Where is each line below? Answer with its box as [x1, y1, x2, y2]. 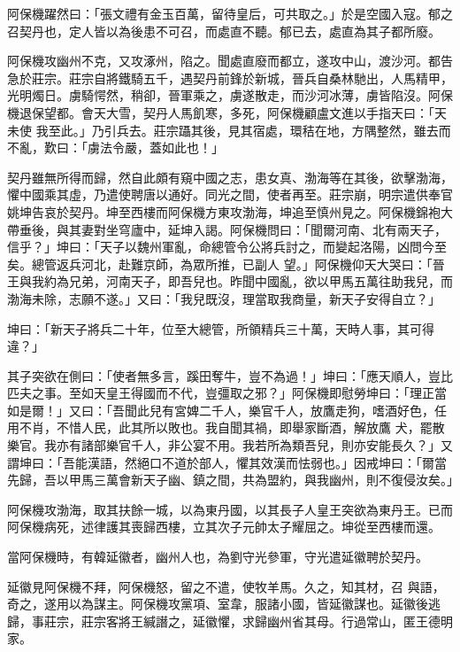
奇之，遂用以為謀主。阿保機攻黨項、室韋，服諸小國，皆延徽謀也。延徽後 [7, 594, 428, 613]
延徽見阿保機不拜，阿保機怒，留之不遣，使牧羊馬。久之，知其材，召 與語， [7, 577, 445, 595]
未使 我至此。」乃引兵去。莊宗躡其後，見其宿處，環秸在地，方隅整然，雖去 [7, 120, 439, 139]
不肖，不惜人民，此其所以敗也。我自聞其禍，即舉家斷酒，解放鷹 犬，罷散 [19, 418, 445, 437]
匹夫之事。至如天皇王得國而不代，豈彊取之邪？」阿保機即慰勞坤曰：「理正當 [7, 384, 447, 402]
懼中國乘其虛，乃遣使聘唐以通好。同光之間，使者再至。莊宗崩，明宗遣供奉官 [7, 185, 453, 204]
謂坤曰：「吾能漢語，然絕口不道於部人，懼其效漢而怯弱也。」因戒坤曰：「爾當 [7, 453, 447, 471]
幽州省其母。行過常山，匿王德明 [266, 611, 453, 630]
